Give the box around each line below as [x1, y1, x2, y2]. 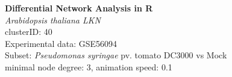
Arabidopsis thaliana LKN [5, 13, 101, 26]
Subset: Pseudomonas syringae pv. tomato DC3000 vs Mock [5, 49, 227, 61]
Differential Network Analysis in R [5, 2, 153, 14]
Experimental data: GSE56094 [5, 37, 118, 49]
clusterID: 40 [5, 25, 52, 38]
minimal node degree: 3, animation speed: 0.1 [5, 60, 172, 73]
